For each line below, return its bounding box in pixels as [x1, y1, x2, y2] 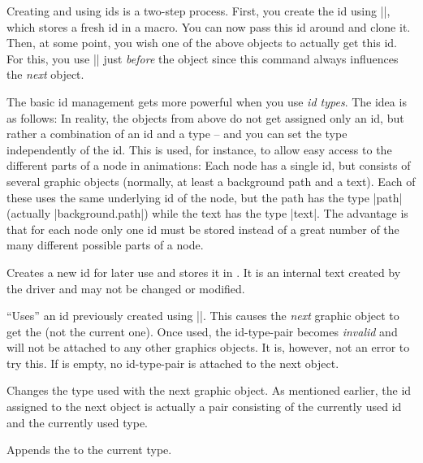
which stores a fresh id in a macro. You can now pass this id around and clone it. [6, 18, 411, 35]
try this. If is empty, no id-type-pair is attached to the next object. [6, 354, 339, 371]
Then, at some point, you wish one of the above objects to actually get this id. [6, 34, 397, 51]
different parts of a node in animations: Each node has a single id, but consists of [6, 157, 411, 174]
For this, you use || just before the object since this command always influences [6, 50, 399, 67]
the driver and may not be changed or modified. [6, 279, 245, 296]
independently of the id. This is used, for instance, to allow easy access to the [6, 141, 392, 158]
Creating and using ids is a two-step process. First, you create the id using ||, [6, 2, 391, 19]
